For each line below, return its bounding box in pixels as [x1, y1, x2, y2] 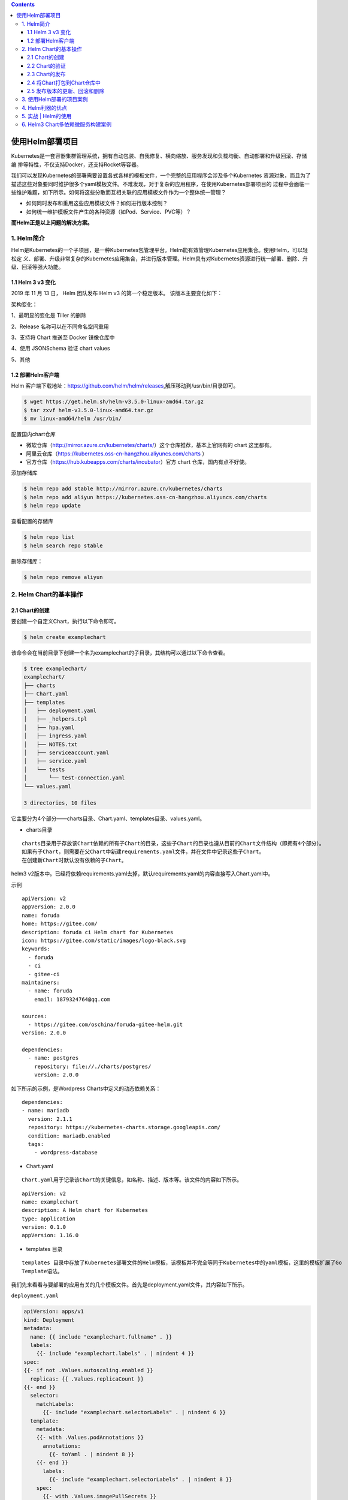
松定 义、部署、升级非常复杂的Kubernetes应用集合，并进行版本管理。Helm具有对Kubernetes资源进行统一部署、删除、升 [11, 255, 308, 262]
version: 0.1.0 [22, 1224, 66, 1231]
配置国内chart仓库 [11, 430, 56, 437]
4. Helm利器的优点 [22, 104, 67, 111]
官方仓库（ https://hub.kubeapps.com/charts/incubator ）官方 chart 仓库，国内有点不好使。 [26, 458, 250, 466]
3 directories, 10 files [23, 800, 97, 806]
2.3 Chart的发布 [27, 71, 66, 78]
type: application [22, 1215, 76, 1222]
